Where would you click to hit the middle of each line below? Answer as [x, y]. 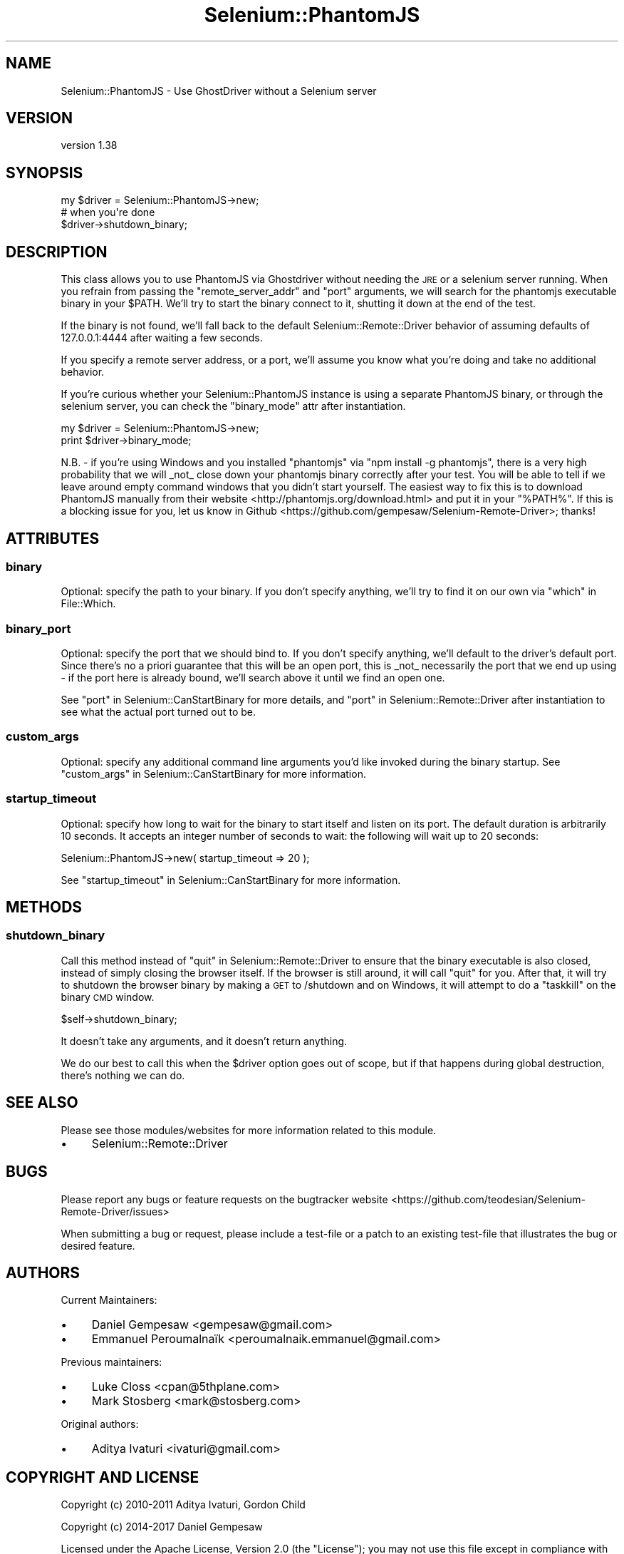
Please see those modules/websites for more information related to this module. [249, 1130]
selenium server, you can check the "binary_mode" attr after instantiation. [233, 406]
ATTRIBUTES [53, 538]
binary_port [38, 628]
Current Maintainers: [109, 1300]
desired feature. [98, 1245]
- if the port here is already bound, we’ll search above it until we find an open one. [253, 678]
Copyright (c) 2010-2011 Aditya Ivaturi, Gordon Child [183, 1505]
